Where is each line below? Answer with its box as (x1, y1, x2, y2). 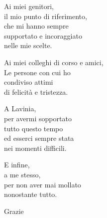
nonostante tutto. (4, 189, 57, 199)
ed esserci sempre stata (4, 133, 74, 143)
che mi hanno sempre (4, 21, 69, 31)
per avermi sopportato (4, 113, 72, 123)
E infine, (4, 159, 30, 170)
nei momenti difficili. (4, 142, 67, 153)
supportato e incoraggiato (4, 30, 82, 41)
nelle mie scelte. (4, 40, 52, 51)
